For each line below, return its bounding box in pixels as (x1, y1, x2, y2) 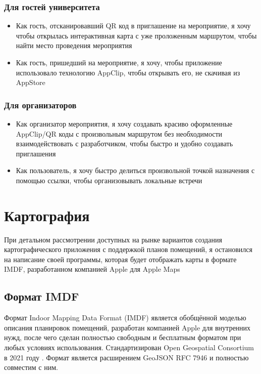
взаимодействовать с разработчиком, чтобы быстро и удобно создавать (16, 138, 233, 149)
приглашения (16, 148, 56, 158)
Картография (4, 204, 90, 225)
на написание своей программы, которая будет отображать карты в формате (4, 254, 237, 264)
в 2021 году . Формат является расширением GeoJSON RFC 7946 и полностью (4, 352, 249, 362)
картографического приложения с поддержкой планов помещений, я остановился (4, 244, 252, 255)
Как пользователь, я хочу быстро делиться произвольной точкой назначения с (16, 165, 255, 176)
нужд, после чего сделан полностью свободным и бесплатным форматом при (4, 332, 241, 343)
